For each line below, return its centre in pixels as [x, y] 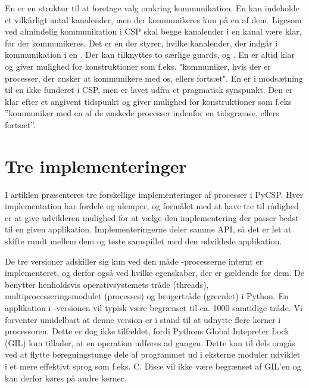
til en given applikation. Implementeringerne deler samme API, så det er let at [148, 229]
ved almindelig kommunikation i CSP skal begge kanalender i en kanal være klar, [153, 31]
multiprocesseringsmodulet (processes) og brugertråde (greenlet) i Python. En [147, 296]
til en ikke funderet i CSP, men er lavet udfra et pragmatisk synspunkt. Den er [149, 90]
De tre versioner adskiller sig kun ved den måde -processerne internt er [134, 261]
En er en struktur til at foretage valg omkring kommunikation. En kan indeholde [152, 8]
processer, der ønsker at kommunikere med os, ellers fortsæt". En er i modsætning [154, 78]
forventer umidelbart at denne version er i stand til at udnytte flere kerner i [143, 319]
